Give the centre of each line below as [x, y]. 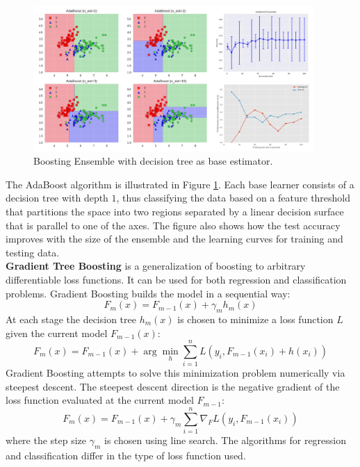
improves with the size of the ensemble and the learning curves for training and [174, 239]
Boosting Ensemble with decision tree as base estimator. [153, 161]
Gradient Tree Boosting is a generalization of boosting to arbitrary [156, 266]
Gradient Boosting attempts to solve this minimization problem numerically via [175, 373]
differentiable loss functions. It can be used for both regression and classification [176, 279]
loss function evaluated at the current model [100, 400]
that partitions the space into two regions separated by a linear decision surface [175, 212]
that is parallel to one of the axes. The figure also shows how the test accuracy [173, 225]
